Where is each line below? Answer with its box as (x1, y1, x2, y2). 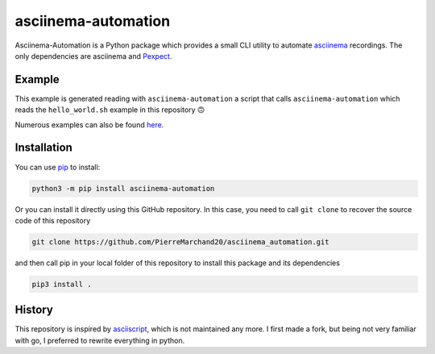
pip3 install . (31, 279, 92, 289)
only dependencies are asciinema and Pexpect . (14, 51, 172, 60)
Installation (14, 141, 72, 155)
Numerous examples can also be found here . (14, 119, 164, 129)
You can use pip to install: (14, 162, 101, 172)
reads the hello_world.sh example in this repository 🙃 (14, 105, 205, 115)
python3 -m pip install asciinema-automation (31, 184, 215, 193)
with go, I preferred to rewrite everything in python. (14, 335, 185, 345)
